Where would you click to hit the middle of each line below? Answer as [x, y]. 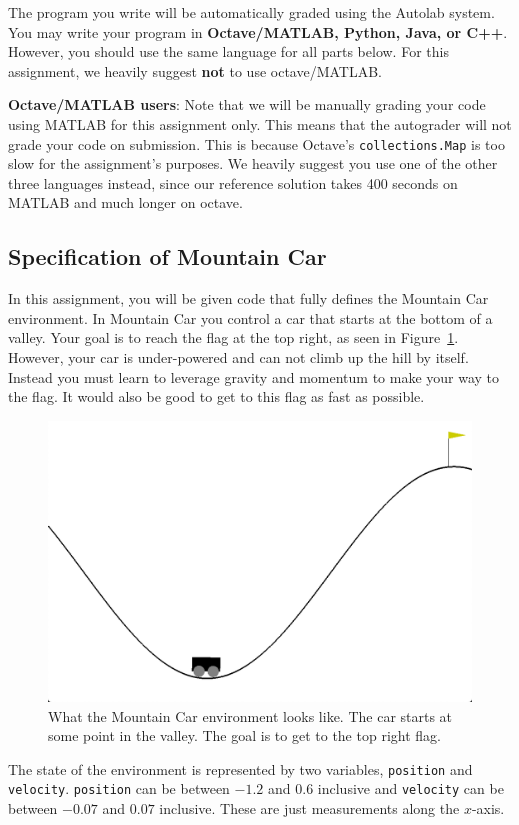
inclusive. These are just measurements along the [309, 808]
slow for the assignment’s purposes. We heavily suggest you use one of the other [253, 163]
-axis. [488, 808]
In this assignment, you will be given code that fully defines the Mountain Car [248, 298]
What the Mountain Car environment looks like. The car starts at [250, 715]
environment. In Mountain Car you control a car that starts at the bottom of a [250, 317]
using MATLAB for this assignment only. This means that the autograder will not [260, 123]
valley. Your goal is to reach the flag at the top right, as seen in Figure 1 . [233, 337]
